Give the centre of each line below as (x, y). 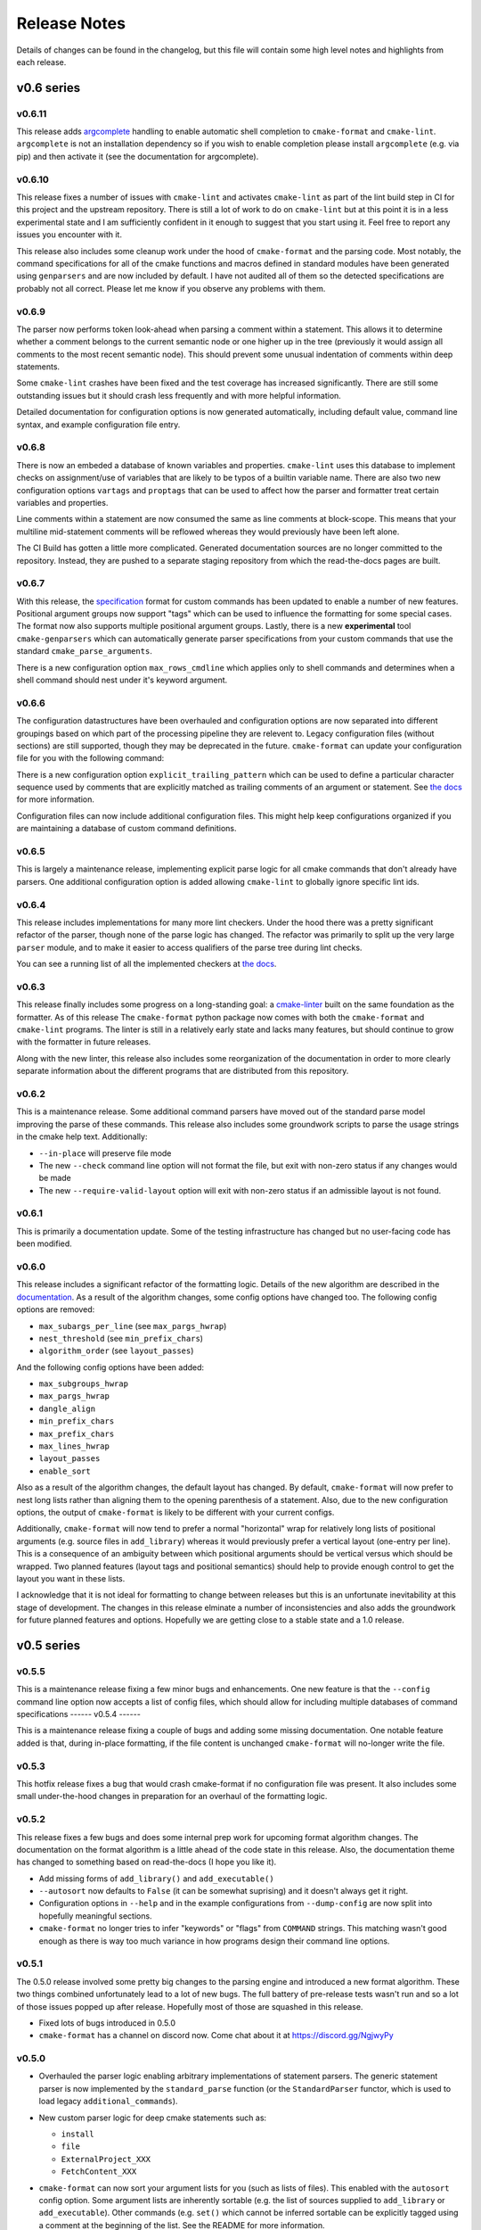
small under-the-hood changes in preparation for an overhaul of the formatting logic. (172, 1796)
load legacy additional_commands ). (108, 2102)
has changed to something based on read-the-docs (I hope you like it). (147, 1862)
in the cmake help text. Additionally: (82, 1136)
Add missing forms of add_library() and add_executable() (157, 1879)
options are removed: (56, 1309)
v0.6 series (49, 88)
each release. (41, 62)
